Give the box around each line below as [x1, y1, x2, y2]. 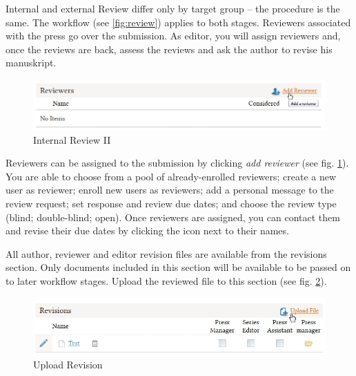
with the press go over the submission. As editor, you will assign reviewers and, [6, 28, 341, 43]
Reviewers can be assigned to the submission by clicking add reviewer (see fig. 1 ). [6, 156, 349, 170]
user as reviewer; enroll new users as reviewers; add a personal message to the [6, 182, 334, 197]
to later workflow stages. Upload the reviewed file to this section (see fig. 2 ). [6, 273, 327, 288]
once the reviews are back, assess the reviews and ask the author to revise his [6, 41, 333, 56]
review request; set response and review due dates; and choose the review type [6, 196, 337, 210]
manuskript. [6, 55, 57, 70]
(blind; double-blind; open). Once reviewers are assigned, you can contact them [6, 209, 340, 224]
